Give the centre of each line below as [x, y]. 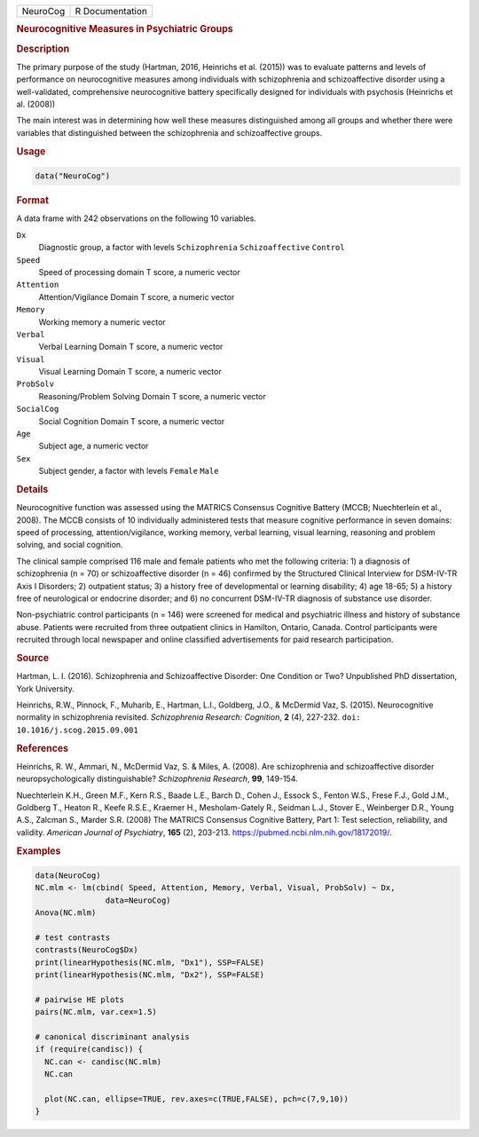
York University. [45, 689]
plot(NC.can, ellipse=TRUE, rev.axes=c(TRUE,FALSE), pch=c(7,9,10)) [197, 1099]
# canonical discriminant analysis [112, 1037]
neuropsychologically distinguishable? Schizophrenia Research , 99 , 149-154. [157, 779]
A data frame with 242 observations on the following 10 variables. [136, 218]
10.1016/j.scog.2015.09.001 [78, 730]
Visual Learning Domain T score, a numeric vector [130, 372]
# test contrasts [73, 937]
